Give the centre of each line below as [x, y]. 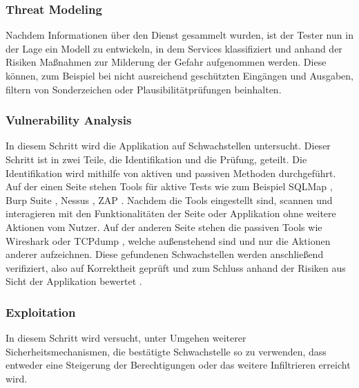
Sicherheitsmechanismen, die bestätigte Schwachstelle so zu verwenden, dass [166, 351]
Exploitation [41, 312]
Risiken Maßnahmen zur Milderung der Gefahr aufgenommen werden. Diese [166, 62]
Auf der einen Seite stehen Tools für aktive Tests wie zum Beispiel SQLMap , [169, 186]
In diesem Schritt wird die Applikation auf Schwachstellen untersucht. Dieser [168, 146]
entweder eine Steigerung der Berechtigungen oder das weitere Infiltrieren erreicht [178, 365]
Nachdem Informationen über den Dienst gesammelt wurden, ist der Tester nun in [179, 35]
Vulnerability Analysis [69, 120]
